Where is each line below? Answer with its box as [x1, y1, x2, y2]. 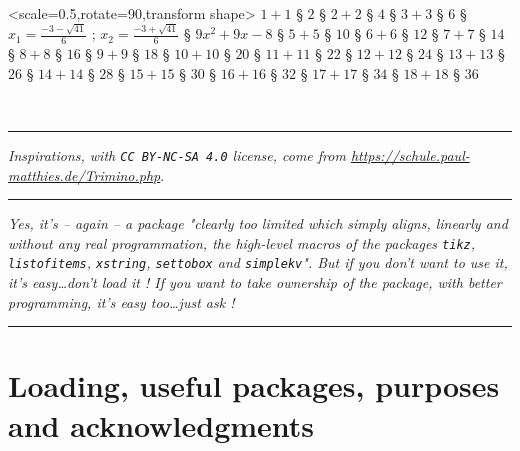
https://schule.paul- [350, 144, 470, 165]
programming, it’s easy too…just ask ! [8, 291, 235, 312]
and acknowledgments [8, 404, 315, 445]
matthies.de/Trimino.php [8, 164, 161, 185]
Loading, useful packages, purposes [8, 365, 500, 406]
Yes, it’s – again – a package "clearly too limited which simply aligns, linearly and [8, 213, 508, 234]
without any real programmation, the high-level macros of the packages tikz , [8, 232, 476, 253]
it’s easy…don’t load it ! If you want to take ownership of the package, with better [8, 272, 502, 293]
